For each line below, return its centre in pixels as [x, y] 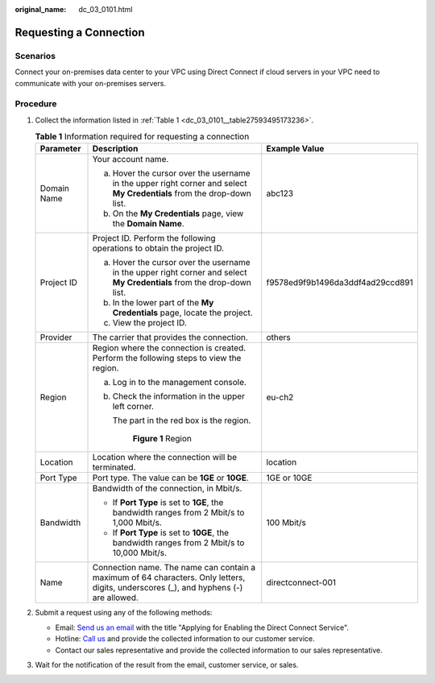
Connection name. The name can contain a [174, 568]
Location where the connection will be [165, 457]
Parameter [60, 149]
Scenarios [35, 56]
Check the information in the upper [179, 396]
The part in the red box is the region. [182, 420]
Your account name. [130, 159]
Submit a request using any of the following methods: [124, 613]
